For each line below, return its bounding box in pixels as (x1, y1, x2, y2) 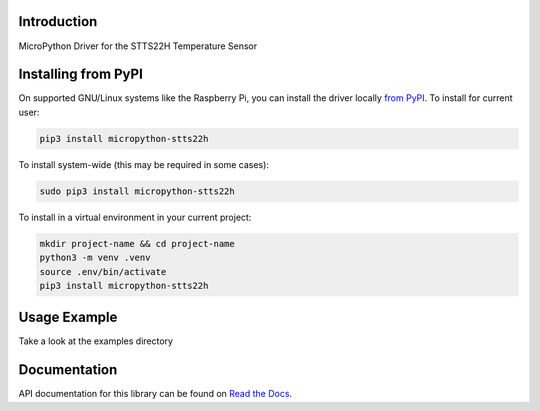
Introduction (18, 13, 98, 30)
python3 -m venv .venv (39, 252, 151, 264)
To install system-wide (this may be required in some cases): (18, 158, 270, 170)
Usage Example (18, 309, 118, 326)
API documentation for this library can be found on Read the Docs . (18, 388, 293, 400)
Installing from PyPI (18, 66, 144, 83)
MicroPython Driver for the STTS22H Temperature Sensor (18, 40, 258, 52)
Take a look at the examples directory (18, 335, 174, 347)
